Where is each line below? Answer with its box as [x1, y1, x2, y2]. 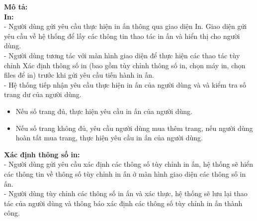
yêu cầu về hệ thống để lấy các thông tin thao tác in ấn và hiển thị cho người [4, 30, 240, 41]
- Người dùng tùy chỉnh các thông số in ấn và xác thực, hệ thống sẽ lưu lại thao [4, 188, 248, 199]
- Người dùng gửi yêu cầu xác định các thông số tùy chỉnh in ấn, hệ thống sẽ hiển [4, 159, 254, 169]
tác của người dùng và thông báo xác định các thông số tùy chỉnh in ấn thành [4, 198, 243, 208]
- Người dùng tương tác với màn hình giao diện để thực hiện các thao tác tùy [4, 50, 240, 60]
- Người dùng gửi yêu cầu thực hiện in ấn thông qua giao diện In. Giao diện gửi [4, 21, 247, 31]
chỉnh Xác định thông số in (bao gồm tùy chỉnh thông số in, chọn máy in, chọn [4, 60, 246, 70]
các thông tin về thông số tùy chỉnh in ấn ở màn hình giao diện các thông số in [4, 168, 246, 179]
